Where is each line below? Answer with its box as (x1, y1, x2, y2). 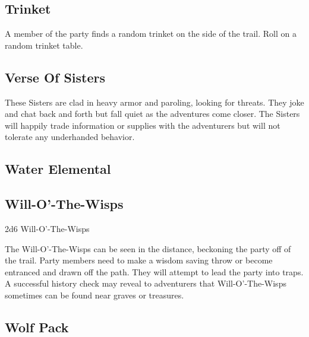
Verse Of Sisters (5, 68, 106, 86)
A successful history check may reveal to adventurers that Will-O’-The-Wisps (5, 277, 286, 290)
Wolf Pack (5, 317, 69, 336)
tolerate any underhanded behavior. (5, 131, 135, 143)
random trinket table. (5, 39, 83, 51)
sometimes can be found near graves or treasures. (5, 288, 184, 301)
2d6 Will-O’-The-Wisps (5, 222, 90, 234)
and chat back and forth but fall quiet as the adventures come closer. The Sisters (5, 107, 300, 120)
